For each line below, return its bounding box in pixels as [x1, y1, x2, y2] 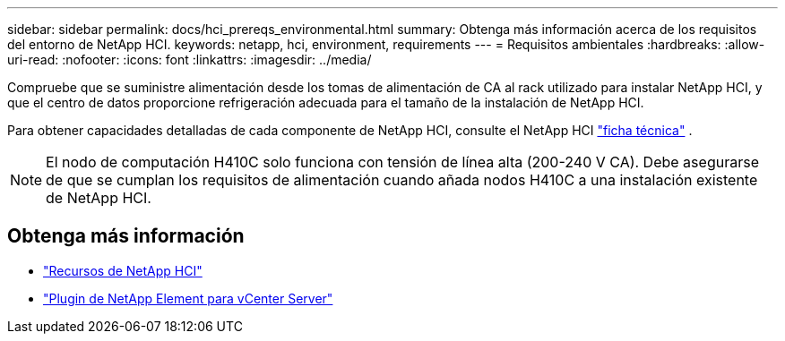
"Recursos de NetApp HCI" [43, 262, 203, 278]
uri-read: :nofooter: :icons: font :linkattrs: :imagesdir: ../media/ [7, 52, 372, 67]
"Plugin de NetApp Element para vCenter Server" [43, 290, 333, 306]
